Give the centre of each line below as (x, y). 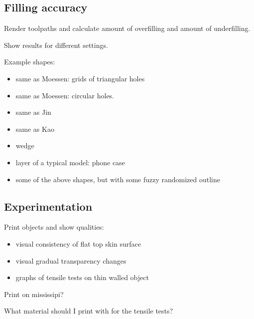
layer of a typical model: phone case (70, 162)
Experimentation (48, 206)
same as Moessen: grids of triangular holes (80, 78)
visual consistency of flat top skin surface (78, 243)
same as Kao (35, 129)
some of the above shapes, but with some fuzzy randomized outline (118, 179)
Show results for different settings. (56, 45)
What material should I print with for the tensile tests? (89, 311)
